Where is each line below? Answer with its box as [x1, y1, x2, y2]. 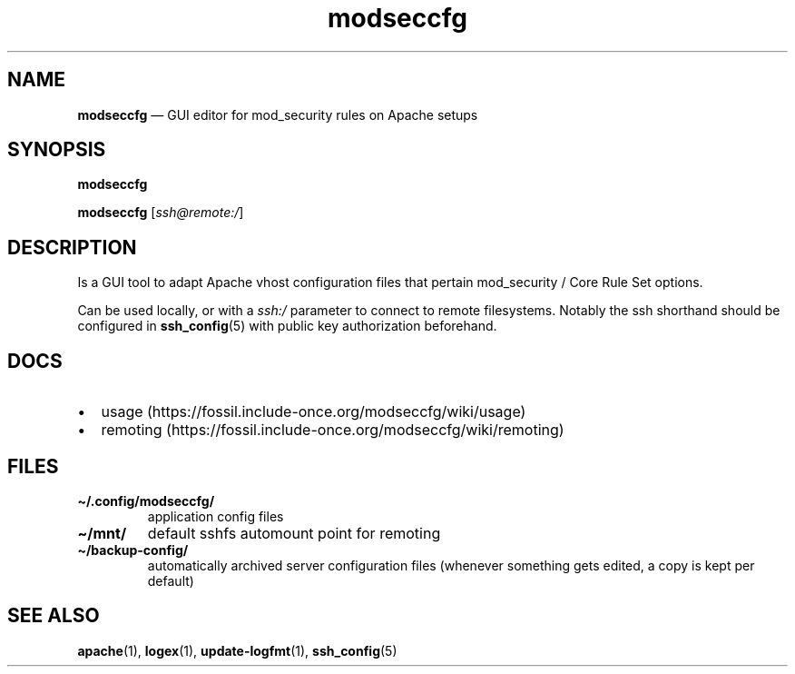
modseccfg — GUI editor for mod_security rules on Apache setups [77, 106, 478, 123]
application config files [147, 508, 284, 524]
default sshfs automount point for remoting [147, 523, 441, 542]
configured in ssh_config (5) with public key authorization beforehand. [77, 318, 497, 334]
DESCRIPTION [7, 235, 137, 259]
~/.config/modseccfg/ [77, 492, 215, 509]
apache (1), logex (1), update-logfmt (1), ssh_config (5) [77, 642, 397, 659]
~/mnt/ [77, 523, 127, 542]
